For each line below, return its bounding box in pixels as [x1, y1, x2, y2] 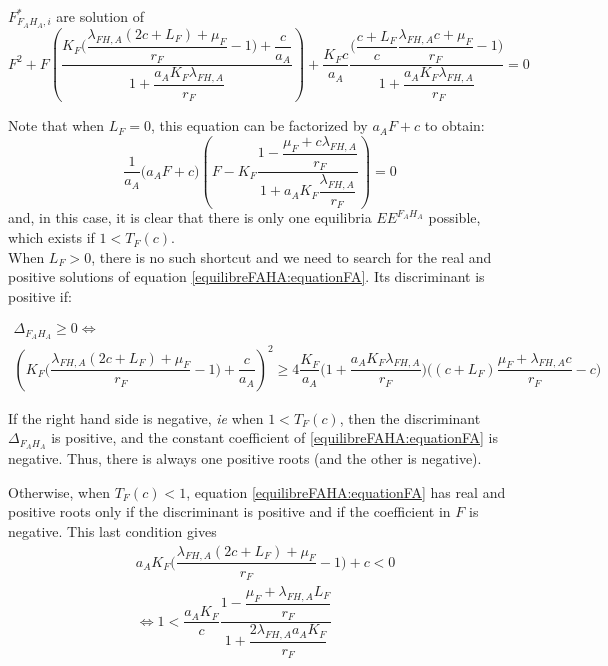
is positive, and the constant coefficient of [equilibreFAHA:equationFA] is [51, 427, 498, 448]
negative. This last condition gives [8, 521, 217, 542]
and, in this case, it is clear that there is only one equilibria [8, 207, 372, 228]
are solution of [56, 6, 144, 26]
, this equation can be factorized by [151, 115, 368, 136]
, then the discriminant [339, 407, 481, 428]
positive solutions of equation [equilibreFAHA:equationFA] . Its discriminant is [8, 266, 485, 287]
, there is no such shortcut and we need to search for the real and [91, 246, 492, 267]
